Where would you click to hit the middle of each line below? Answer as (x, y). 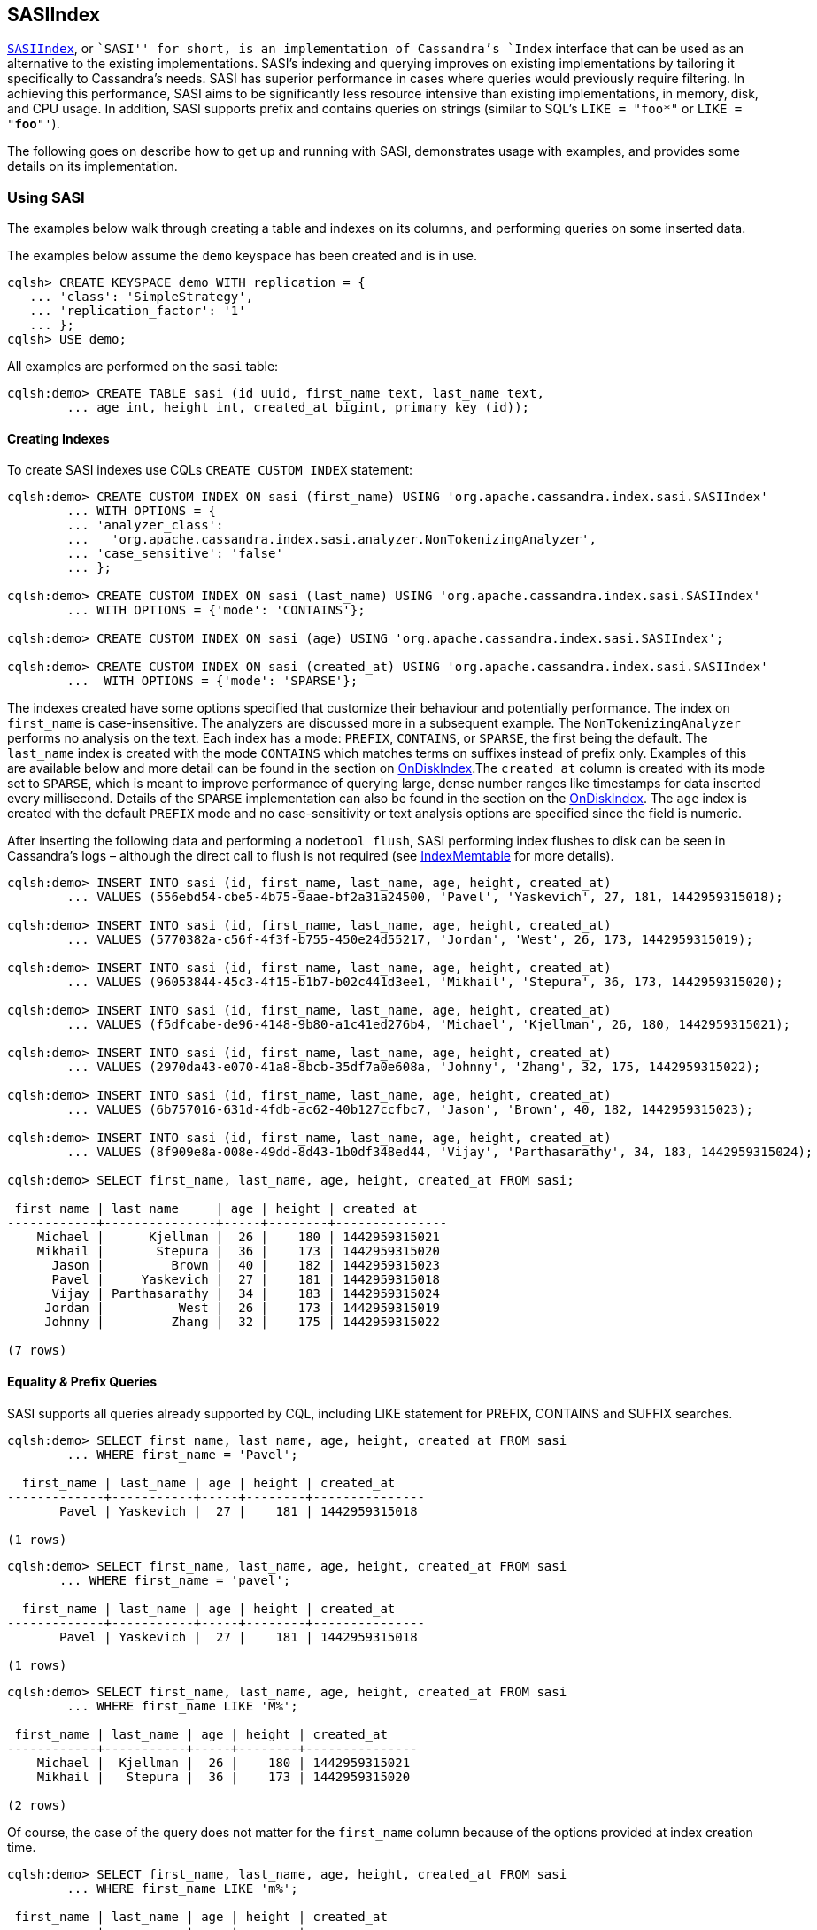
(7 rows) (37, 1351)
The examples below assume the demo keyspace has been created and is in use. (242, 256)
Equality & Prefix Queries (82, 1382)
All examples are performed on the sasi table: (143, 367)
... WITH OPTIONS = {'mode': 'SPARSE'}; (212, 681)
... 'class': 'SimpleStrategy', (142, 297)
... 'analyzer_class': (145, 525)
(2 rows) (37, 1805)
